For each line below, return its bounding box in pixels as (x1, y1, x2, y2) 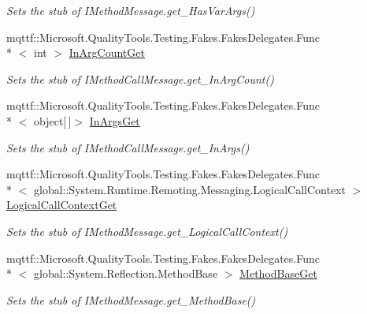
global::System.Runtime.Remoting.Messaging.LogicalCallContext (33, 181, 346, 197)
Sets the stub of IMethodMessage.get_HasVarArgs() (6, 2, 255, 18)
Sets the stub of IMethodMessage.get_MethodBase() (6, 291, 256, 308)
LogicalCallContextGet (6, 196, 117, 213)
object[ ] (33, 112, 72, 129)
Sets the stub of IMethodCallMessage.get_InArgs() (6, 139, 250, 155)
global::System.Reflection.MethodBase (33, 265, 218, 282)
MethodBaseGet (239, 265, 317, 282)
